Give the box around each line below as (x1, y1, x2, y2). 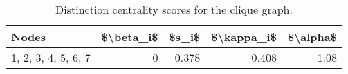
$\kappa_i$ (211, 29, 277, 45)
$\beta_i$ (101, 29, 158, 45)
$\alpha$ (287, 29, 337, 45)
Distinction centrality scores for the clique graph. (55, 1, 293, 17)
